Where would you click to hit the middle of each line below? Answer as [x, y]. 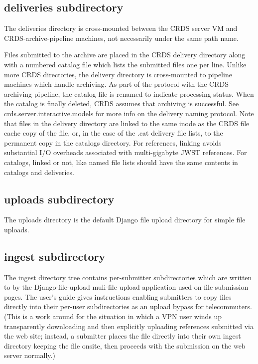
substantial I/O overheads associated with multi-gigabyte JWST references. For [126, 152]
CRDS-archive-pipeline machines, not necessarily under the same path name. [121, 38]
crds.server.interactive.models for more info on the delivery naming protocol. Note [129, 113]
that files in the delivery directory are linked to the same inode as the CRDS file [127, 123]
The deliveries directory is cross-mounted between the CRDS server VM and [121, 28]
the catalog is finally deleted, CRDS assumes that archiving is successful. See [122, 103]
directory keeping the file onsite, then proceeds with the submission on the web [125, 345]
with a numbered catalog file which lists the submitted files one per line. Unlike [125, 64]
